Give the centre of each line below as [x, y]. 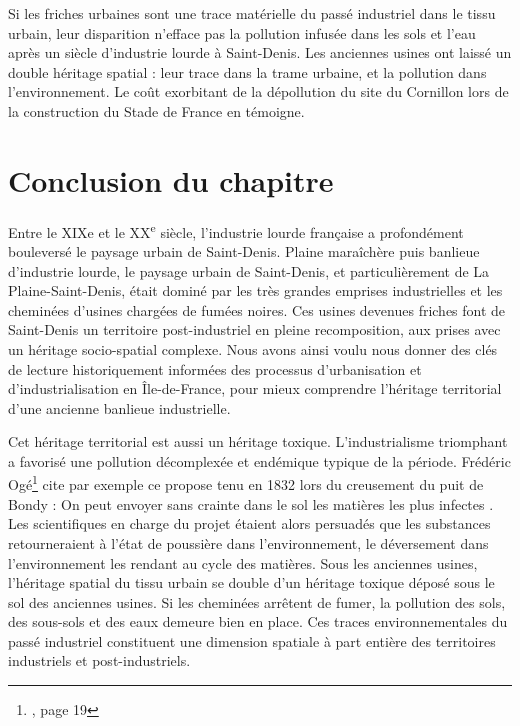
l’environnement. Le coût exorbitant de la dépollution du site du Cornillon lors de [258, 91]
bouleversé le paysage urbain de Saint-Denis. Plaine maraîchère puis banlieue [244, 250]
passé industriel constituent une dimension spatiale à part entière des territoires [252, 640]
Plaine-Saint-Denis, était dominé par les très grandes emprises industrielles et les [255, 290]
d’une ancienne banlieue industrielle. [119, 407]
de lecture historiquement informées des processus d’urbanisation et [215, 368]
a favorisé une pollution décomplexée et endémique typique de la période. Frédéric [259, 460]
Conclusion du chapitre [171, 179]
